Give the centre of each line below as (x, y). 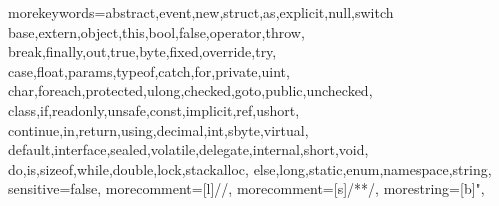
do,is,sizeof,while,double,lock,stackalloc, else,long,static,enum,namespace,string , (250, 168)
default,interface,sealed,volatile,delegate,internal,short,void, (188, 149)
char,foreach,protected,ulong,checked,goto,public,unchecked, (190, 90)
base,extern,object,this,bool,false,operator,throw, (156, 31)
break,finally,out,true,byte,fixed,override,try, (142, 51)
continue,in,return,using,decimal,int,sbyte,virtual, (158, 129)
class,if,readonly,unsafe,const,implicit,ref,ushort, (154, 109)
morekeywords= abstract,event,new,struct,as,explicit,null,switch (201, 12)
